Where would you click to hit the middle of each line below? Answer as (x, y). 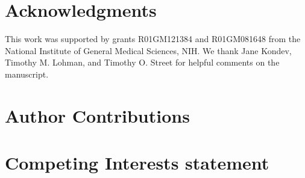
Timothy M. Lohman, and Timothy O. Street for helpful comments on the (142, 62)
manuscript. (27, 74)
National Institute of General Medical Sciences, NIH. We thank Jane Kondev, (148, 50)
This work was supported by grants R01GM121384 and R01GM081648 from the (153, 39)
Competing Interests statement (137, 163)
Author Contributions (97, 115)
